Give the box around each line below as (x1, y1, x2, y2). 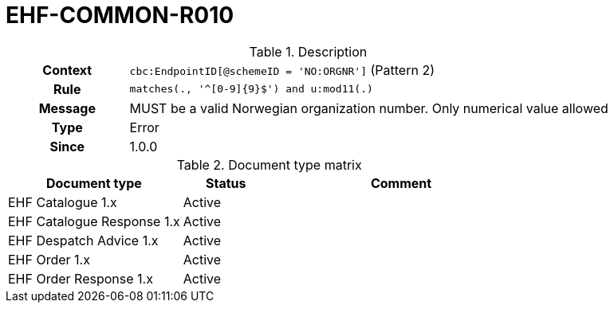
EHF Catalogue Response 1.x (8, 213, 180, 229)
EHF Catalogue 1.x (8, 194, 117, 210)
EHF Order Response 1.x (8, 270, 153, 287)
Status (205, 174, 246, 191)
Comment (370, 174, 432, 191)
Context (42, 61, 92, 78)
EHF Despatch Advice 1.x (8, 232, 159, 248)
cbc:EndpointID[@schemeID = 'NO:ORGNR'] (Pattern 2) (129, 61, 435, 78)
